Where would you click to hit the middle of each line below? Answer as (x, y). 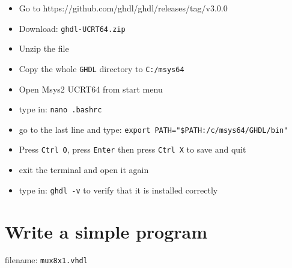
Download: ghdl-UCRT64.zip (72, 28)
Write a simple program (106, 231)
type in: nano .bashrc (60, 109)
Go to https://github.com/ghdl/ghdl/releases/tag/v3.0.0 (123, 8)
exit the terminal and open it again (84, 170)
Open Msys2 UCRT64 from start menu (91, 89)
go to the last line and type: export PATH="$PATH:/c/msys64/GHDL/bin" (154, 129)
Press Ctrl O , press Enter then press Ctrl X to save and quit (132, 149)
